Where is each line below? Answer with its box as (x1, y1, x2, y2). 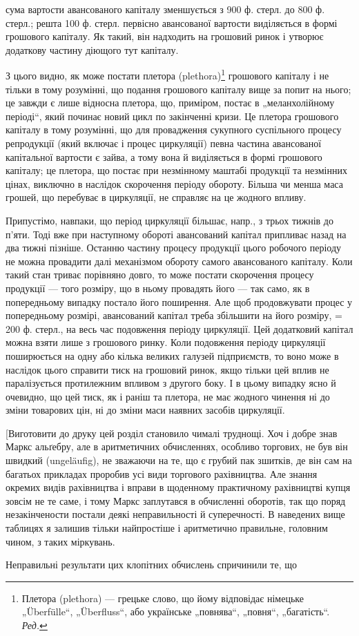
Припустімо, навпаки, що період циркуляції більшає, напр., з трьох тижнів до (6, 213, 333, 227)
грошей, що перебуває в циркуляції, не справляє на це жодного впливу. (6, 190, 307, 204)
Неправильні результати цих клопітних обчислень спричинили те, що (6, 557, 297, 572)
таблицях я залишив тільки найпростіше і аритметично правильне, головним (6, 521, 328, 535)
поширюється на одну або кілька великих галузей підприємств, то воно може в (6, 348, 339, 363)
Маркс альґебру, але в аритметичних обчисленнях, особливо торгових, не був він (6, 439, 348, 454)
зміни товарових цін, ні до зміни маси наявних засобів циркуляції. (6, 403, 285, 417)
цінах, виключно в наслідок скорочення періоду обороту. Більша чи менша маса (6, 176, 343, 191)
